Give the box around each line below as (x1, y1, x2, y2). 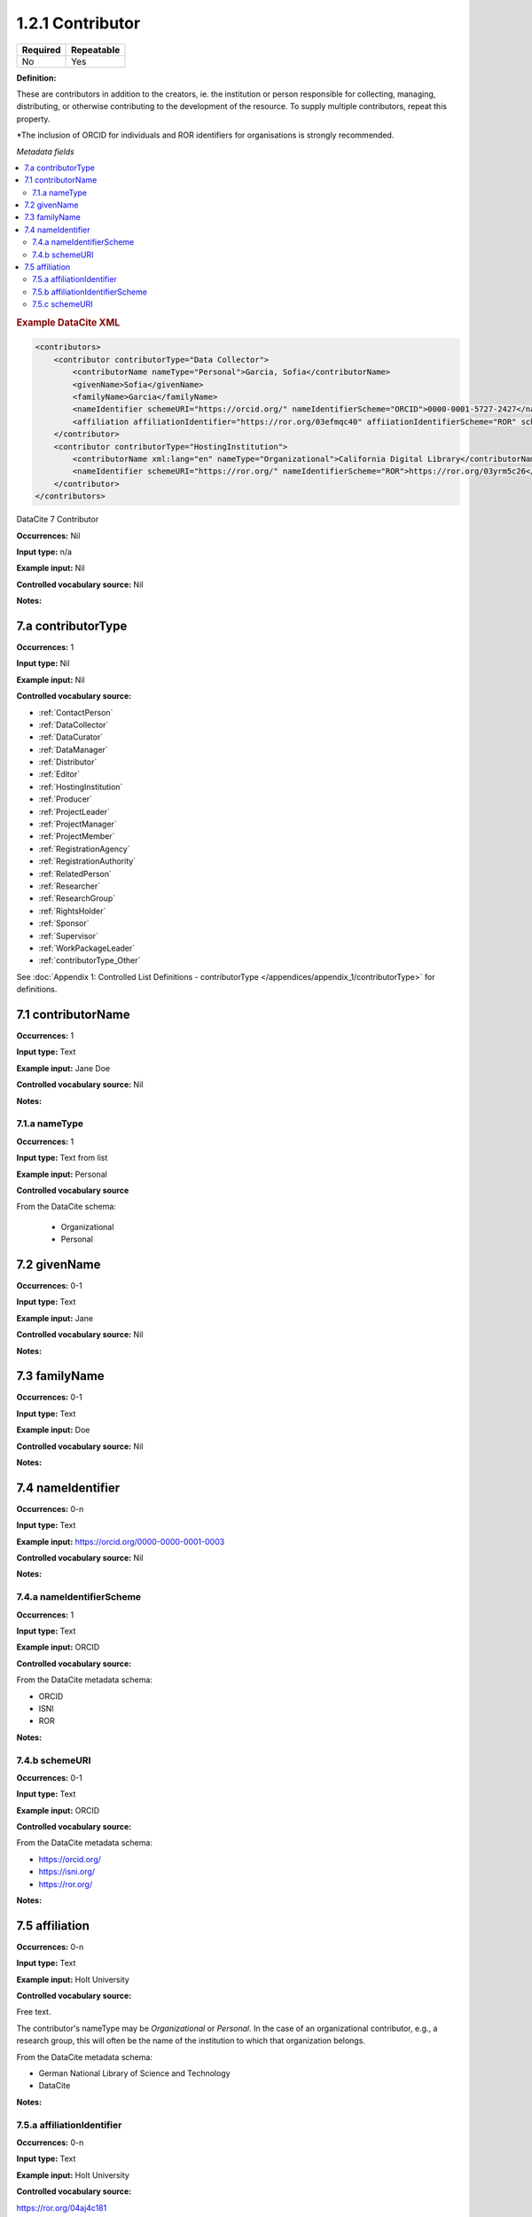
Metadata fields (16, 146, 74, 157)
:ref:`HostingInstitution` (38, 781, 123, 792)
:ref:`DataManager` (38, 744, 108, 755)
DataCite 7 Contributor (16, 514, 99, 525)
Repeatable (71, 43, 121, 56)
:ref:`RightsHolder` (38, 905, 106, 916)
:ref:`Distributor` (38, 756, 98, 767)
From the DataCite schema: (16, 1202, 117, 1212)
